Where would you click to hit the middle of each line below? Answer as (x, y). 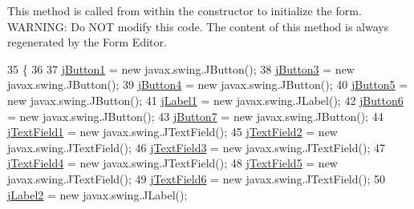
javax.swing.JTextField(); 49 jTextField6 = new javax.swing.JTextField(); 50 (196, 178)
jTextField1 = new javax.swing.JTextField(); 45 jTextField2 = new (172, 132)
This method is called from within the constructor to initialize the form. (185, 10)
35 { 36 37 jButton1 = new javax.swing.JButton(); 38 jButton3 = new (181, 68)
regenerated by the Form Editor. (87, 42)
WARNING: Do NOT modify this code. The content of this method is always (198, 26)
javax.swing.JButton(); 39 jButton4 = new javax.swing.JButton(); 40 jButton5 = (208, 84)
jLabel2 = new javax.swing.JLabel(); (97, 194)
